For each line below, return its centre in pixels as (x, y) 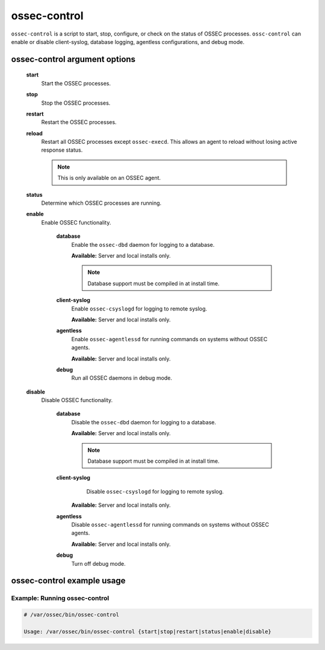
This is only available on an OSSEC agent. (109, 178)
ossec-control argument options (73, 59)
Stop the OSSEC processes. (76, 103)
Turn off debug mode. (98, 563)
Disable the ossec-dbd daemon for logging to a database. (144, 422)
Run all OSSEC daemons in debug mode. (122, 378)
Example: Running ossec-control (60, 598)
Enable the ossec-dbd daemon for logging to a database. (143, 244)
